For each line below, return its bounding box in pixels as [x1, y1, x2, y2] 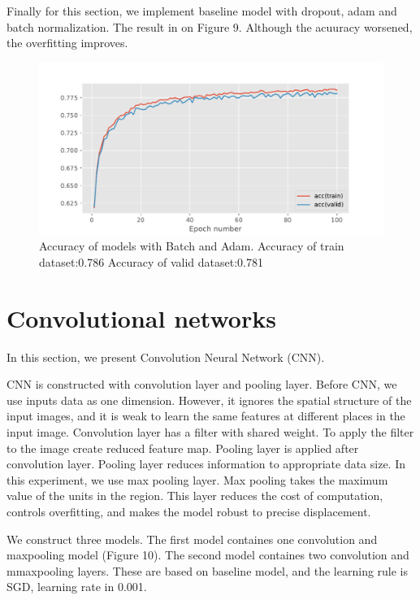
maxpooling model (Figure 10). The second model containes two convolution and [6, 546, 409, 563]
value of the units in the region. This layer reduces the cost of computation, [6, 487, 383, 504]
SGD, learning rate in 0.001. [6, 578, 147, 595]
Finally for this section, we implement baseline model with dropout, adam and [6, 2, 397, 19]
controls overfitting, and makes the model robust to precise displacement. [6, 503, 371, 520]
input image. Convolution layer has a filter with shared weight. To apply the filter [6, 424, 414, 441]
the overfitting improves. [6, 34, 128, 51]
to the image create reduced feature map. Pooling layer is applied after [6, 439, 359, 456]
